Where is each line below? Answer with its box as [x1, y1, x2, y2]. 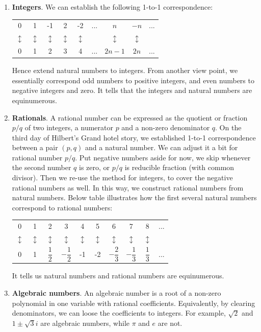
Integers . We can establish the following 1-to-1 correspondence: [12, 2, 213, 12]
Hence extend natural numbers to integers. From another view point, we [12, 65, 238, 76]
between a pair [12, 142, 58, 153]
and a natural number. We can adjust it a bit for [85, 142, 238, 153]
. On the [215, 122, 242, 133]
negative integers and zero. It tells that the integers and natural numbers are [12, 85, 252, 96]
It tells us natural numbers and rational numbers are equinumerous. [12, 270, 224, 281]
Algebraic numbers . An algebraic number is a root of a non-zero [12, 288, 221, 298]
